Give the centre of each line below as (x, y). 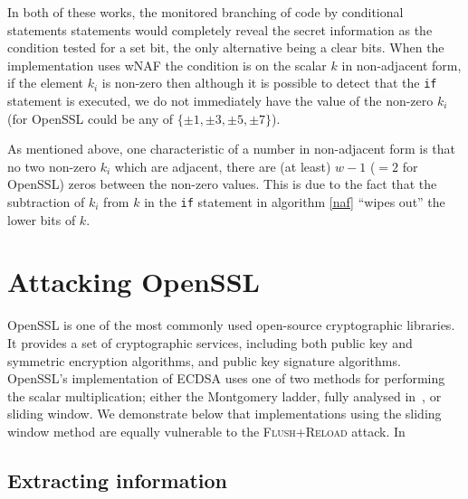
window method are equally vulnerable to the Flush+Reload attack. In (206, 431)
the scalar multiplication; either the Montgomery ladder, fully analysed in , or (224, 395)
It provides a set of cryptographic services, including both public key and (210, 342)
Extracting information (118, 480)
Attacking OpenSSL (134, 282)
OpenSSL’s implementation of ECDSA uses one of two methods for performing (226, 378)
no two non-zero (52, 166)
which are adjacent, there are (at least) (223, 166)
